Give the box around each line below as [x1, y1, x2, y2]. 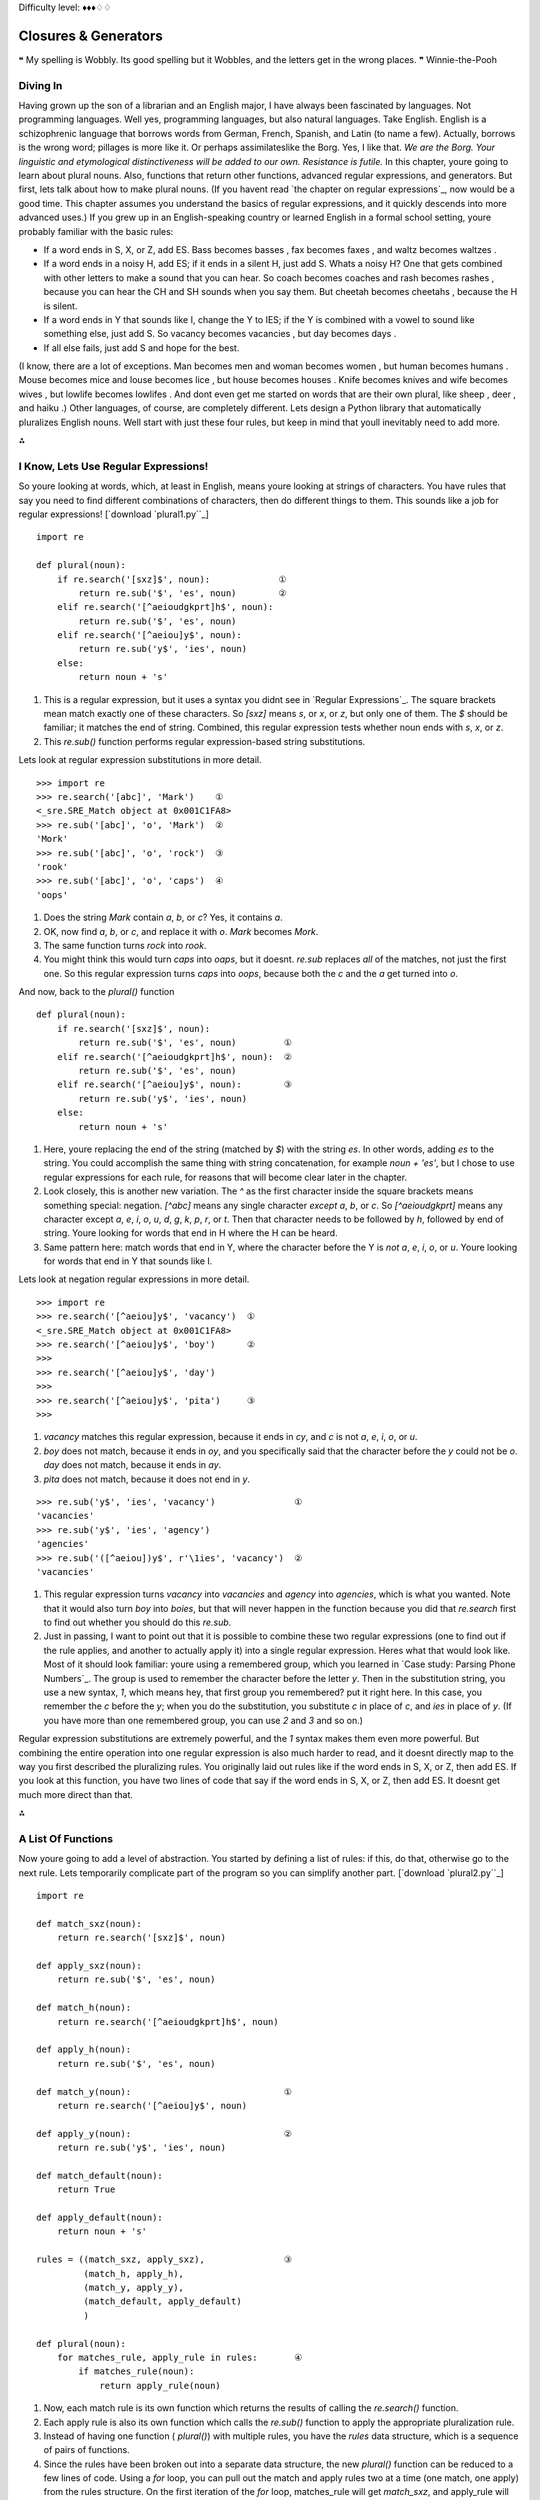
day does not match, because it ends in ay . [43, 1459, 222, 1471]
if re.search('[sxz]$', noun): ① [56, 573, 287, 585]
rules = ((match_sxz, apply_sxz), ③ [36, 2254, 292, 2265]
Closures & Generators [18, 27, 164, 44]
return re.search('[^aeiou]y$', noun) [56, 2100, 248, 2111]
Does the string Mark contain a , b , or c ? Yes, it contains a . [43, 911, 284, 924]
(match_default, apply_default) [83, 2296, 242, 2307]
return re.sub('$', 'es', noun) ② [78, 587, 287, 599]
